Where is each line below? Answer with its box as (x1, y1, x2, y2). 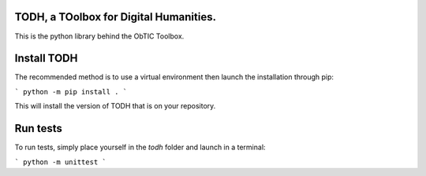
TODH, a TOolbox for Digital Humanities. (14, 10, 217, 24)
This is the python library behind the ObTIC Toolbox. (14, 31, 185, 41)
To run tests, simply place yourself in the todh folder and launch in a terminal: (14, 142, 266, 152)
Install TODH (14, 52, 78, 65)
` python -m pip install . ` (14, 87, 128, 96)
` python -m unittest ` (14, 157, 106, 167)
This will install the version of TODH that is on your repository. (14, 101, 216, 111)
